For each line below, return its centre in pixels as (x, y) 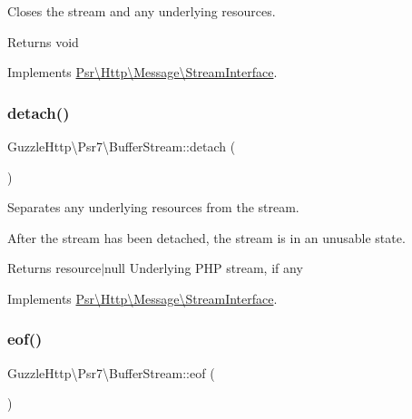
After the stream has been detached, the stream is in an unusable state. (206, 237)
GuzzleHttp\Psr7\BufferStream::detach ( (122, 146)
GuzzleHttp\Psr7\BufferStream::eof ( (111, 372)
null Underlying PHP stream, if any (204, 268)
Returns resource (54, 268)
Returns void (43, 41)
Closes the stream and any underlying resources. (142, 11)
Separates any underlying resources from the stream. (153, 207)
